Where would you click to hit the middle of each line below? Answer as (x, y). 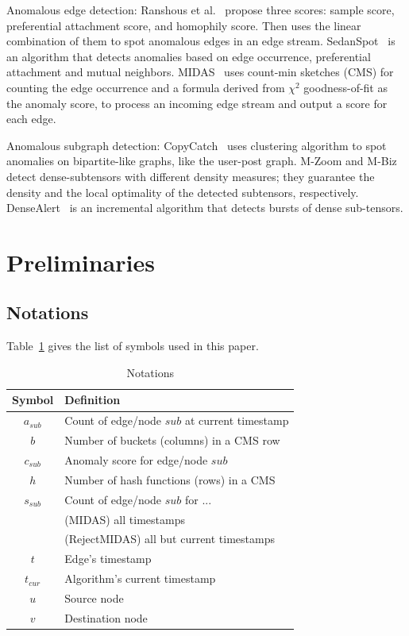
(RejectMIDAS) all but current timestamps (170, 539)
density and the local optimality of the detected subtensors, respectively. (183, 192)
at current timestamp (237, 420)
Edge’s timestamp (108, 559)
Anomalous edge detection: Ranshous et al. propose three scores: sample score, (201, 10)
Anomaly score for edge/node (136, 460)
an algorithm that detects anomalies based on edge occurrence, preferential (189, 56)
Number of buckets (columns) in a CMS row (172, 440)
